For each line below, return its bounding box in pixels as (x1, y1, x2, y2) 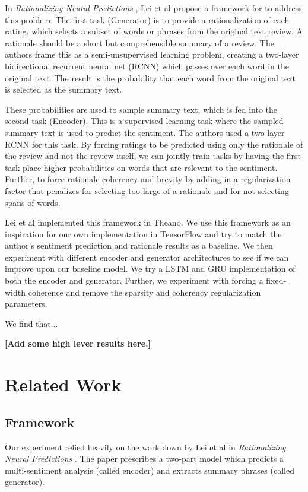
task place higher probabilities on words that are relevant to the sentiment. (5, 161, 278, 173)
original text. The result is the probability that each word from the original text (5, 71, 296, 84)
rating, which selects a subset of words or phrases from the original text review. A (5, 25, 303, 37)
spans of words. (5, 196, 61, 208)
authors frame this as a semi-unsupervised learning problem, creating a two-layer (5, 48, 299, 61)
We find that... (5, 317, 58, 329)
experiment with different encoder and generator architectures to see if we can (5, 250, 289, 263)
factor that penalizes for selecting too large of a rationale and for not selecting (5, 184, 289, 196)
